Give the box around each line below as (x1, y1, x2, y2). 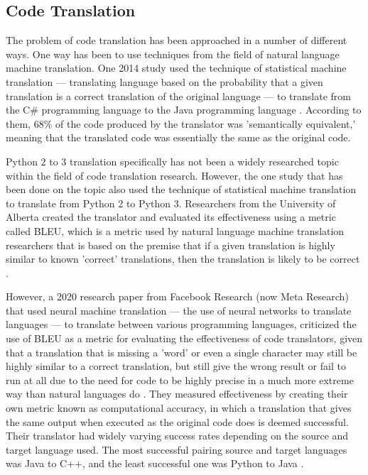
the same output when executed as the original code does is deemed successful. (6, 414, 349, 429)
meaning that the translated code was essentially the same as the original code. (6, 130, 351, 145)
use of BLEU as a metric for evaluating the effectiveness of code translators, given (6, 331, 363, 346)
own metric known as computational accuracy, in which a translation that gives (6, 400, 352, 415)
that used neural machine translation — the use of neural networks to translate (6, 302, 352, 317)
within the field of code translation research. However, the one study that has (6, 168, 343, 182)
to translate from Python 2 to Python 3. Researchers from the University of (6, 195, 336, 210)
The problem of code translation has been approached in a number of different (6, 33, 347, 48)
